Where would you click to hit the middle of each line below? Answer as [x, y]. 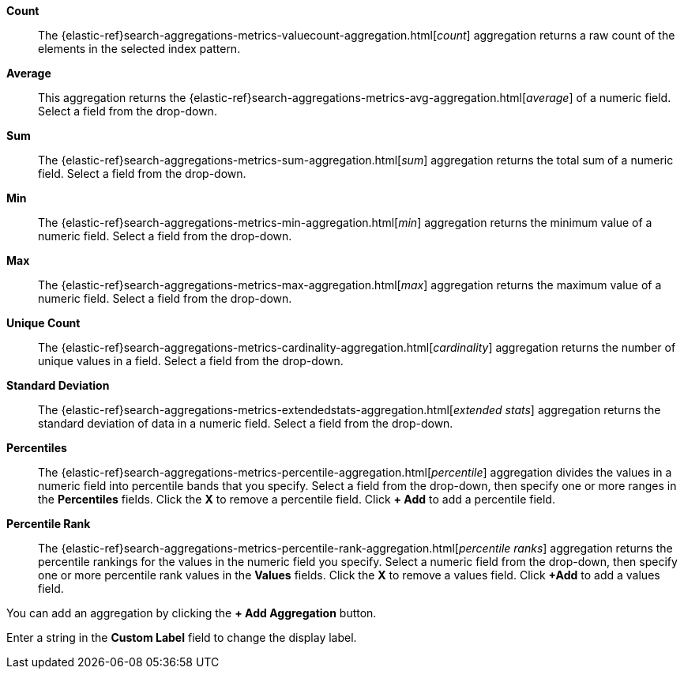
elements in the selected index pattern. [139, 49]
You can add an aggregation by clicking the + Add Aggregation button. [192, 613]
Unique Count [43, 323]
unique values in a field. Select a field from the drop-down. [191, 361]
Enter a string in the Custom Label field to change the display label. [182, 637]
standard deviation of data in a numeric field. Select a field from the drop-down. [246, 423]
